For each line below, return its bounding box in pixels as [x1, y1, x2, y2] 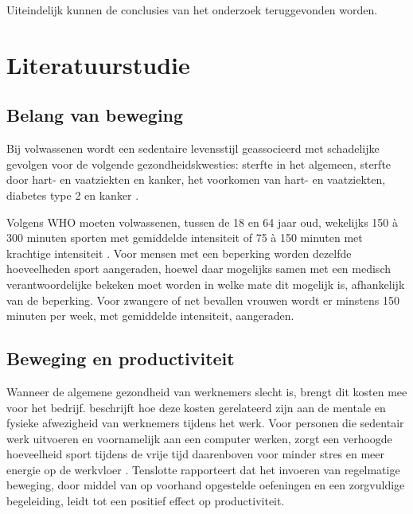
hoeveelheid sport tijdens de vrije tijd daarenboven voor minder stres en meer [6, 446, 385, 462]
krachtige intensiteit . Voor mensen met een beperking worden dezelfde [6, 244, 352, 261]
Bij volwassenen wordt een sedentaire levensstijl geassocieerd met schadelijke [6, 140, 380, 157]
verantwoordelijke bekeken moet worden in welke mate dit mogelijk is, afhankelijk [6, 275, 405, 292]
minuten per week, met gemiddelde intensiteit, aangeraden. [6, 307, 294, 324]
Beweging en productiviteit [6, 346, 235, 371]
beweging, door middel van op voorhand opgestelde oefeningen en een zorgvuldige [6, 477, 405, 493]
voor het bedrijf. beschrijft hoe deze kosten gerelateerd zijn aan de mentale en [6, 399, 386, 415]
